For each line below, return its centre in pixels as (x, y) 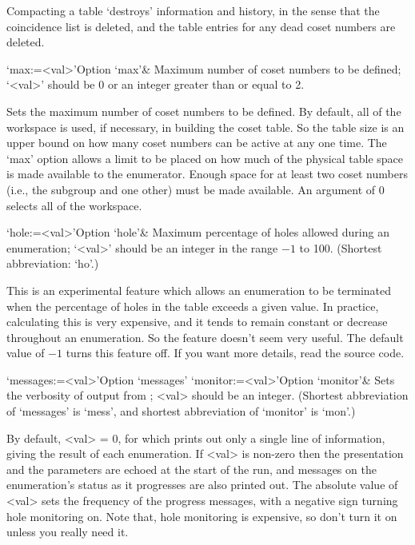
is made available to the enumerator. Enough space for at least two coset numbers (207, 174)
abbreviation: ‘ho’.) (53, 263)
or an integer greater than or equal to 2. (206, 84)
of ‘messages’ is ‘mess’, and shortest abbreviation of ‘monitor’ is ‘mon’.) (181, 411)
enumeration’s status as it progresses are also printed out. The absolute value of (202, 485)
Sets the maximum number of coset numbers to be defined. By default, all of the (204, 111)
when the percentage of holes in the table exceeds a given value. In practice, (193, 306)
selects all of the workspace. (74, 205)
